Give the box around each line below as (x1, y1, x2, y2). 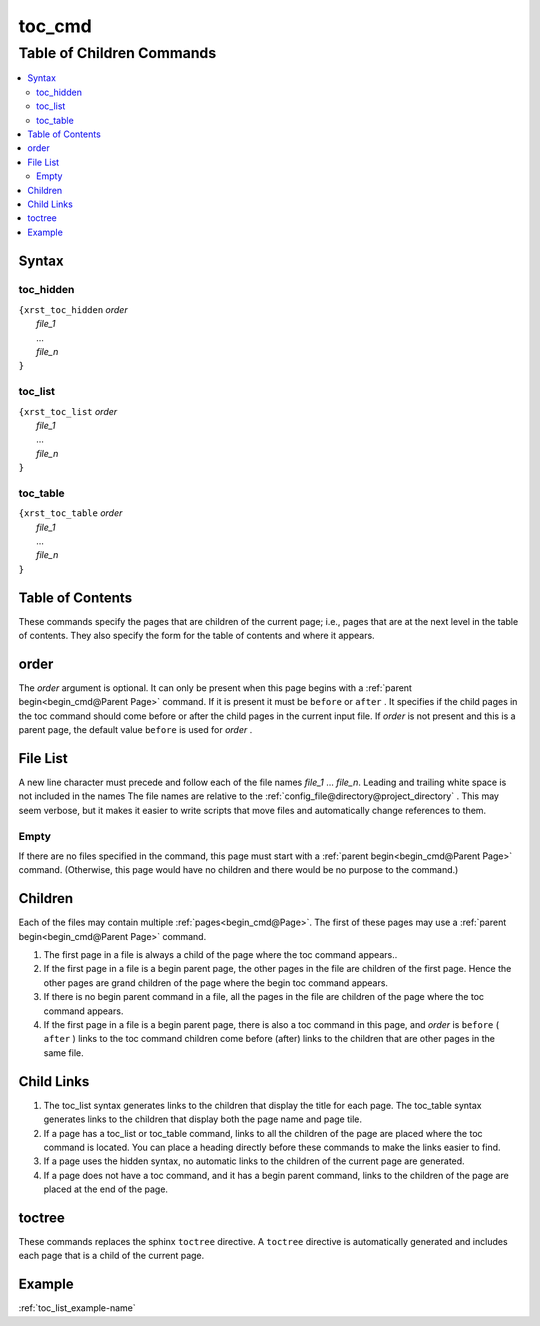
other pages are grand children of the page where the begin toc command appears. (43, 976, 389, 989)
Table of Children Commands (18, 44, 217, 62)
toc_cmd (18, 15, 92, 37)
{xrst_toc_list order (18, 405, 118, 417)
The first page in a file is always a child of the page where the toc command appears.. (43, 949, 398, 961)
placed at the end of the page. (43, 1183, 169, 1195)
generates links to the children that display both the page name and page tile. (43, 1113, 363, 1125)
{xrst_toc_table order (18, 507, 123, 519)
